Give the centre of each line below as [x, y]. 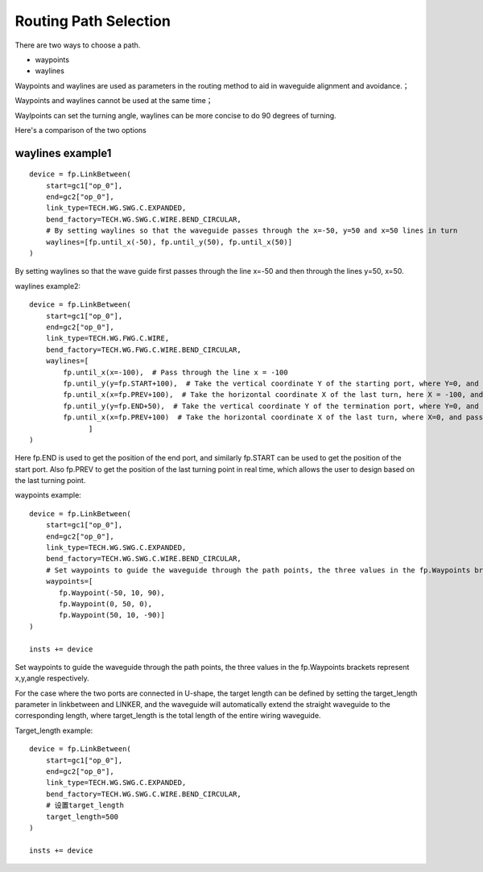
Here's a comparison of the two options [80, 130]
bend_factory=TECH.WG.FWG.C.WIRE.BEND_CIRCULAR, [143, 349]
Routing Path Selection [93, 21]
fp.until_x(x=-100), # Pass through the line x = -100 [176, 372]
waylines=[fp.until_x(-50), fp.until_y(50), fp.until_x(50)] [169, 242]
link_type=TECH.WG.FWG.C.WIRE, [107, 339]
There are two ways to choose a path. [78, 45]
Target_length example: [54, 730]
